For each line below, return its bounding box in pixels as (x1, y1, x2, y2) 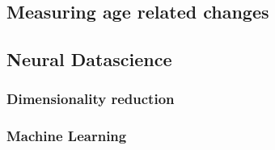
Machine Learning (6, 126, 127, 146)
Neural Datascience (6, 47, 172, 72)
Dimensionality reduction (6, 89, 175, 109)
